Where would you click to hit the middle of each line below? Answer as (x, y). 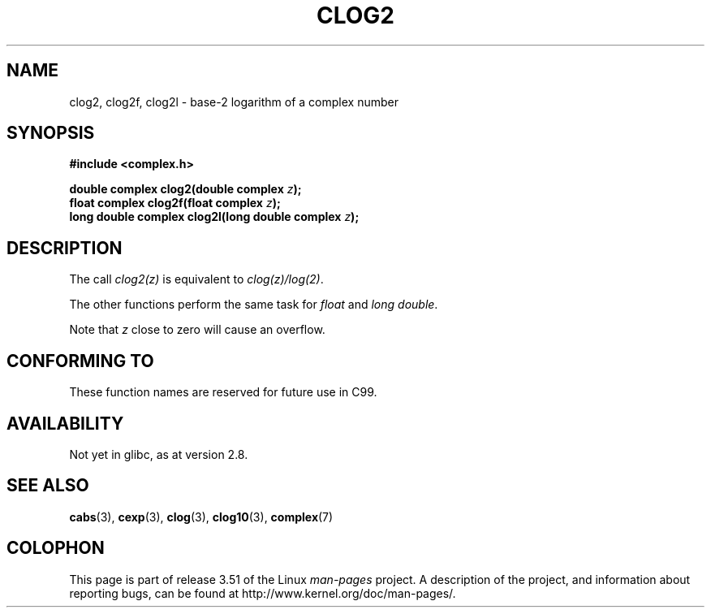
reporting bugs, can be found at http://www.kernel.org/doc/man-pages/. (263, 593)
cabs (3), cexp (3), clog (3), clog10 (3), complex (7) (201, 517)
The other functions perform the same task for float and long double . (254, 305)
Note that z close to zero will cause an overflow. (197, 330)
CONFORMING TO (80, 361)
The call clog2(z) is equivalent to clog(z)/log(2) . (196, 279)
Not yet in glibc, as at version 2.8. (159, 454)
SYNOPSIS (51, 133)
